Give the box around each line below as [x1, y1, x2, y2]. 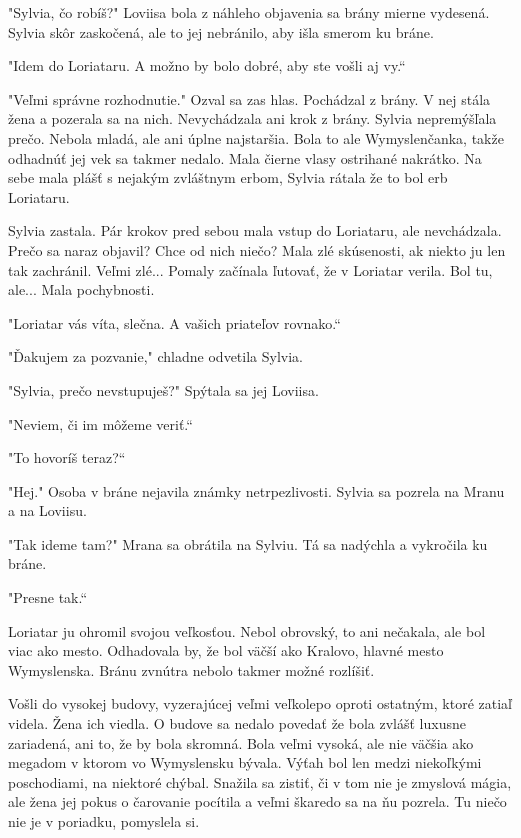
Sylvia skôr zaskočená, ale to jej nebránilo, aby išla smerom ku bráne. [8, 21, 434, 42]
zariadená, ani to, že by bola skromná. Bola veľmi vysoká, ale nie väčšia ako [8, 732, 474, 753]
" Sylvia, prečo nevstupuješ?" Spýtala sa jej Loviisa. [8, 379, 319, 400]
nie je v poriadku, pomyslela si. [8, 811, 200, 831]
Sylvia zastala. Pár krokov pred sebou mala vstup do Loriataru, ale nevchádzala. [8, 220, 502, 241]
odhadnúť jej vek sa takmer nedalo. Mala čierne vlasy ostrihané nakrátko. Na [8, 147, 482, 168]
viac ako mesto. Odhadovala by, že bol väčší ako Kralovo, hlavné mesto [8, 640, 444, 661]
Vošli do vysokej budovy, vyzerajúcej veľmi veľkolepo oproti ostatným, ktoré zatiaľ [8, 693, 512, 714]
